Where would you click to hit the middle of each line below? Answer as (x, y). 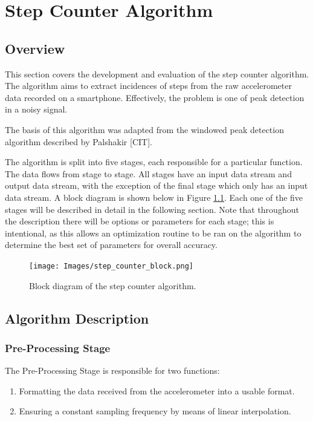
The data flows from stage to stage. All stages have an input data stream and (148, 173)
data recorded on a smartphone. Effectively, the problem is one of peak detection (155, 97)
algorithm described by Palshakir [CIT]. (79, 141)
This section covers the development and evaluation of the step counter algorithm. (157, 73)
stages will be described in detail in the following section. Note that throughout (152, 209)
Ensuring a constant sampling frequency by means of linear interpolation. (155, 411)
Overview (35, 48)
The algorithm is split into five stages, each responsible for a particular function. (154, 162)
